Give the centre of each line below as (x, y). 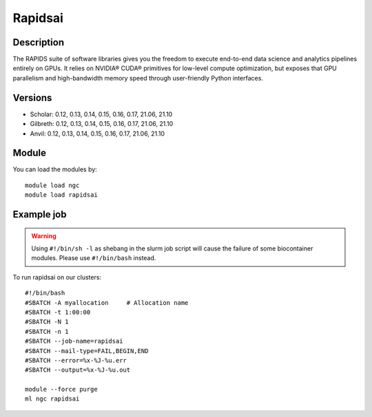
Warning (44, 236)
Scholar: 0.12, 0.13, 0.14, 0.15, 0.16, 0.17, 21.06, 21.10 (101, 114)
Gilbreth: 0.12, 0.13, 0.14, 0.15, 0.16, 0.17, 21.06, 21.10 (102, 124)
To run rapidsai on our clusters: (57, 277)
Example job (40, 214)
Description (39, 42)
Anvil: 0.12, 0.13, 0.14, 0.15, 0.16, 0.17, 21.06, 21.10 (97, 133)
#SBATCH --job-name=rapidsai (74, 341)
